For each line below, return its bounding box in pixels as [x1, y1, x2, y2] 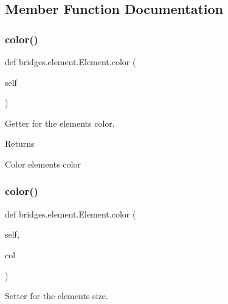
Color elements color [5, 157, 81, 170]
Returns [5, 137, 35, 150]
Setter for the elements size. [5, 289, 108, 302]
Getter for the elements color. [5, 116, 115, 129]
